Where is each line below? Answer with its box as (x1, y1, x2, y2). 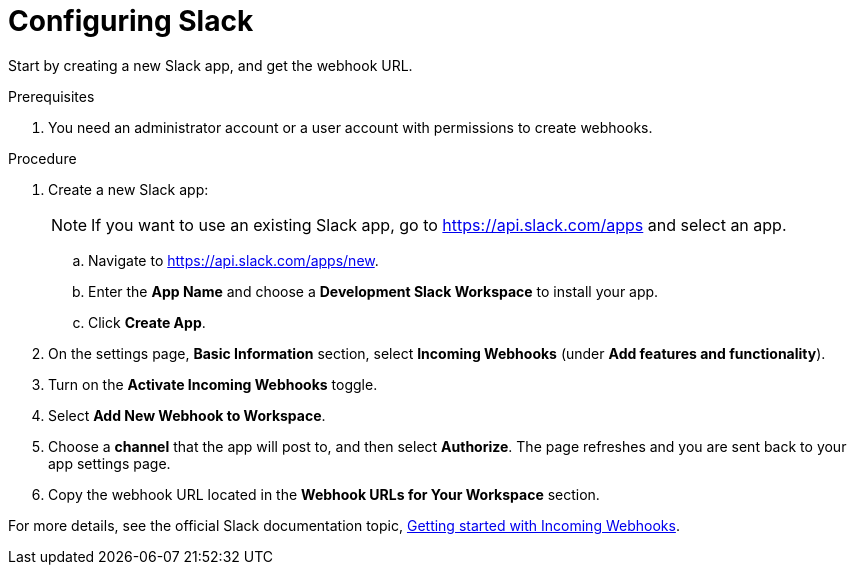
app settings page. (48, 454, 171, 472)
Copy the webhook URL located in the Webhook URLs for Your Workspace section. (48, 485, 600, 503)
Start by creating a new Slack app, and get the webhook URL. (8, 56, 413, 74)
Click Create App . (88, 313, 206, 331)
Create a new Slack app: (48, 180, 209, 198)
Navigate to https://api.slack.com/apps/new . (88, 251, 379, 269)
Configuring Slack (8, 4, 254, 38)
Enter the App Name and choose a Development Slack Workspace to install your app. (88, 282, 659, 300)
